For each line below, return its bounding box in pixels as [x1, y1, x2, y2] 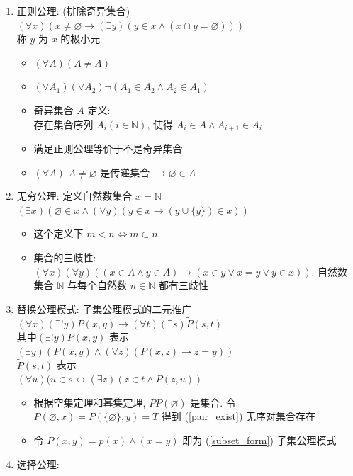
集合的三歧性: [33, 249, 96, 264]
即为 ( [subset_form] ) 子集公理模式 [182, 432, 337, 447]
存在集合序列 [33, 116, 94, 131]
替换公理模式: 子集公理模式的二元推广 [16, 301, 192, 316]
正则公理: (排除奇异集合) [16, 4, 130, 18]
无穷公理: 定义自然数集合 [16, 188, 133, 203]
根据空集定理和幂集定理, [33, 395, 146, 409]
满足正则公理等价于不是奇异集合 [33, 141, 183, 156]
